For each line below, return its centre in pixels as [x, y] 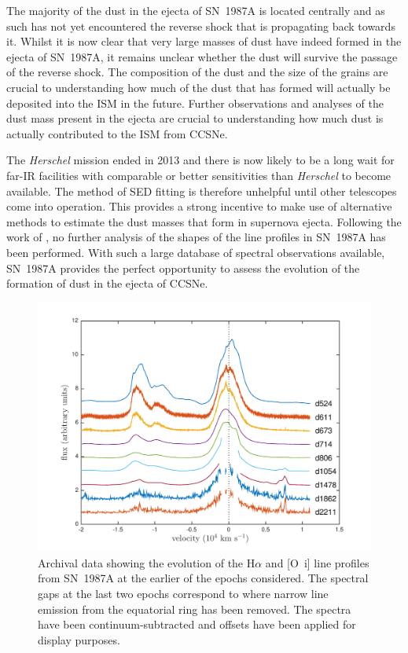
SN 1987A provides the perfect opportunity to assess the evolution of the [183, 268]
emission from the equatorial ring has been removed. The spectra [195, 609]
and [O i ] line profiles [317, 562]
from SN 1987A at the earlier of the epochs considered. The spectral [203, 578]
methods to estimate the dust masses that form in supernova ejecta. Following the [204, 221]
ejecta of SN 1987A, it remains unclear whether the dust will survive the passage [202, 56]
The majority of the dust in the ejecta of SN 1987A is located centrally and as [196, 10]
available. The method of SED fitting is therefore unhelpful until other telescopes [202, 191]
